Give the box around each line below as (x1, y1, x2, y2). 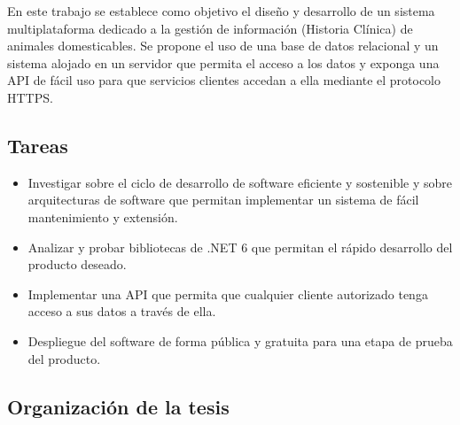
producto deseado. (27, 255, 127, 274)
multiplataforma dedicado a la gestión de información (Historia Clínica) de (7, 19, 413, 37)
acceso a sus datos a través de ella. (27, 302, 216, 321)
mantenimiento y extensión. (27, 207, 178, 226)
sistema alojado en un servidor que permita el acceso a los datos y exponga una (7, 53, 440, 72)
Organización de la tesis (7, 392, 230, 420)
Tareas (7, 131, 68, 158)
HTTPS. (7, 88, 53, 106)
